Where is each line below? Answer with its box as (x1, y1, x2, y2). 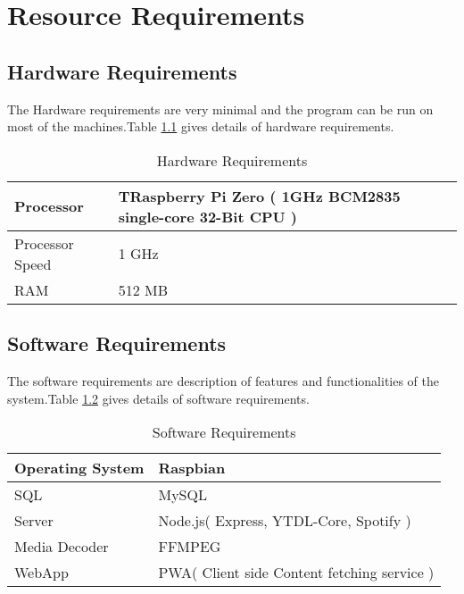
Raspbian (158, 457, 226, 479)
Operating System (14, 457, 145, 479)
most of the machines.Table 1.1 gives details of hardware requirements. (7, 117, 394, 136)
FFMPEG (158, 536, 221, 557)
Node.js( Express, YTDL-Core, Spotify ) (158, 510, 411, 531)
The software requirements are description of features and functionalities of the (7, 371, 440, 389)
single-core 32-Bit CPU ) (118, 205, 298, 227)
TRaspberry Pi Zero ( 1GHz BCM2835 (118, 185, 401, 206)
